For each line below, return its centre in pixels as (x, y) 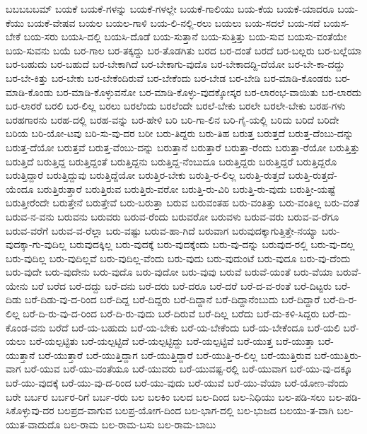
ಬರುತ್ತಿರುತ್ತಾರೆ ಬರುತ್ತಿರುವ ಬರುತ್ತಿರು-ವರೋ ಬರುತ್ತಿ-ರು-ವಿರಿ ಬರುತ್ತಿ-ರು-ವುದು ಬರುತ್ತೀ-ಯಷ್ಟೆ (186, 188)
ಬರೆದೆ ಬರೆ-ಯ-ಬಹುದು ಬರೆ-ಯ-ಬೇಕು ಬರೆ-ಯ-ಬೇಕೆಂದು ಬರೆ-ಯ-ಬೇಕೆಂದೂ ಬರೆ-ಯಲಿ (194, 327)
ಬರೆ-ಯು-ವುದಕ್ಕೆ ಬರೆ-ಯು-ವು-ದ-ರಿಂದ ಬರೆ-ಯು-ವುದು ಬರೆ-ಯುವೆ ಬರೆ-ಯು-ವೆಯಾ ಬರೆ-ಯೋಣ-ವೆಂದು (177, 383)
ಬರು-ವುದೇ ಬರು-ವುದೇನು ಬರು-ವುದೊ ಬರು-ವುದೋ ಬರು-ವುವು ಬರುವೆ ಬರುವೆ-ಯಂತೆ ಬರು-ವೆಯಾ (169, 272)
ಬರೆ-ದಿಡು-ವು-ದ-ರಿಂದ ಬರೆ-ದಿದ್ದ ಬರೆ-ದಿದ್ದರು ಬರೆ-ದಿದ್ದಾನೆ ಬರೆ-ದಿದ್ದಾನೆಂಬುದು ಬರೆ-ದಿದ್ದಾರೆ (173, 299)
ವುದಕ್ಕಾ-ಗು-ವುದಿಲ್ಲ (36, 244)
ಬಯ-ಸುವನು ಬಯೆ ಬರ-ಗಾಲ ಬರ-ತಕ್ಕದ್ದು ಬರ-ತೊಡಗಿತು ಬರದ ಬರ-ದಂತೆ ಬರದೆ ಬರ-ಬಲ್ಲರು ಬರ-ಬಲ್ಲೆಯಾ (184, 50)
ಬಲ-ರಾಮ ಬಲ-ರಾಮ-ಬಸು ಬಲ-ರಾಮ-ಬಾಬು (140, 424)
